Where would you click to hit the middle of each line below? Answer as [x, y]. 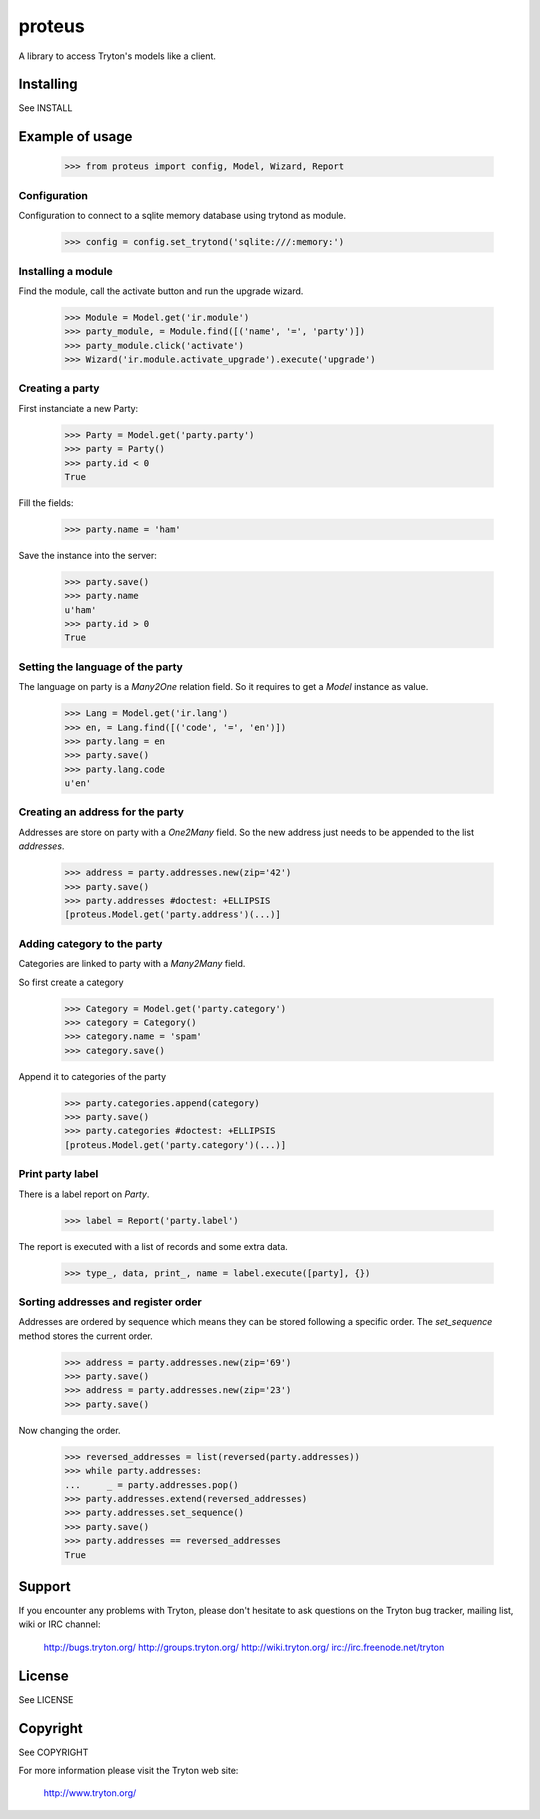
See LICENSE [46, 1699]
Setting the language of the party [101, 667]
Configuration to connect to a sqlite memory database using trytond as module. [182, 216]
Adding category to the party [90, 943]
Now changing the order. [69, 1430]
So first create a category [71, 982]
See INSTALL [45, 108]
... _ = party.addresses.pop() [151, 1484]
